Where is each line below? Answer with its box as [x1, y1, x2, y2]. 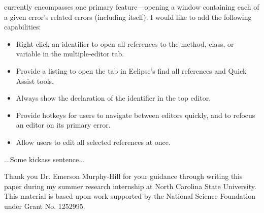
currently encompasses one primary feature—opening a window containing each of [4, 2, 259, 12]
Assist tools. [16, 75, 54, 86]
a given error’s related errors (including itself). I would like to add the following [4, 11, 252, 22]
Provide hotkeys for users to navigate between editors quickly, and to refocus [16, 109, 255, 120]
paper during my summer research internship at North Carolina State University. [4, 180, 256, 191]
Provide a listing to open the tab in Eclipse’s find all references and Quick [16, 65, 247, 76]
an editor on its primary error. [16, 119, 111, 130]
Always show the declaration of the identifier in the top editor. [16, 93, 211, 103]
